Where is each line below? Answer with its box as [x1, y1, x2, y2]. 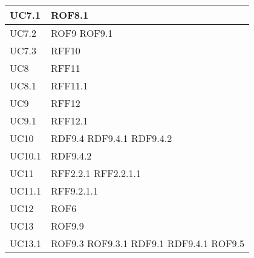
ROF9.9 [51, 219, 84, 233]
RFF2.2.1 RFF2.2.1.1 [51, 166, 141, 180]
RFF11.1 [51, 79, 88, 92]
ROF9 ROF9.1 [51, 26, 113, 40]
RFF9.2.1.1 [51, 184, 99, 198]
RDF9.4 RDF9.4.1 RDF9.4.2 [51, 131, 172, 145]
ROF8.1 [51, 8, 89, 22]
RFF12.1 [51, 114, 88, 127]
